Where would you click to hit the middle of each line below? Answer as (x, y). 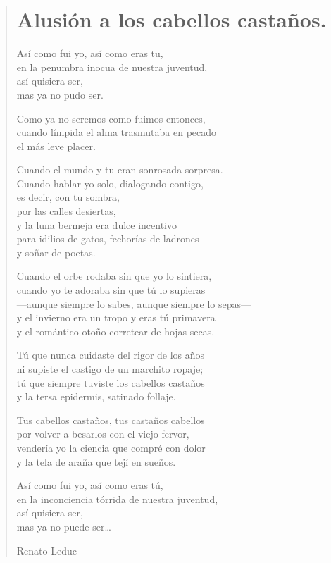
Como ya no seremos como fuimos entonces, (111, 118)
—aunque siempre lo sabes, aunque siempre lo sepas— (134, 303)
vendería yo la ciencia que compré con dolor (111, 447)
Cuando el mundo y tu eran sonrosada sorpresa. (120, 169)
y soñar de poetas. (56, 252)
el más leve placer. (56, 146)
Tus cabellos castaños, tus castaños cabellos (111, 420)
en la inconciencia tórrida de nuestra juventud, (117, 499)
